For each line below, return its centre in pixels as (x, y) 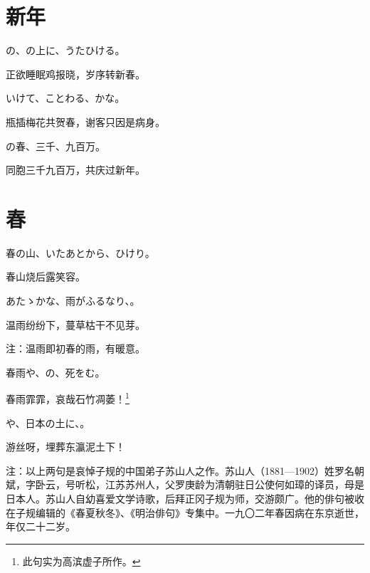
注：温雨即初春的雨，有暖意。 (75, 348)
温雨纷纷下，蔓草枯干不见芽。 (75, 324)
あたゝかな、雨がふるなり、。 (73, 300)
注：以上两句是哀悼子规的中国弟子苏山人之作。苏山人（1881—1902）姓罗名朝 (185, 470)
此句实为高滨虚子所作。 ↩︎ (81, 561)
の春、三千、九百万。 (55, 146)
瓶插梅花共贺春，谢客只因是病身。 (85, 121)
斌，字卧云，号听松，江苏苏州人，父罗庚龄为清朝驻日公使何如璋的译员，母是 (185, 484)
